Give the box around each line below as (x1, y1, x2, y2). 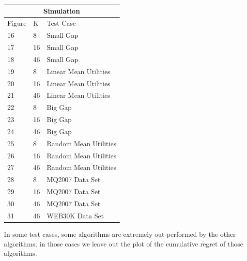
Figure (7, 18, 27, 28)
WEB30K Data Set (46, 210, 104, 220)
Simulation (43, 5, 80, 15)
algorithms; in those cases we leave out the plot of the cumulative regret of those (4, 238, 243, 248)
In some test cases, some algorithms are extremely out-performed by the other (4, 229, 236, 239)
